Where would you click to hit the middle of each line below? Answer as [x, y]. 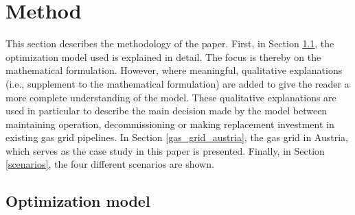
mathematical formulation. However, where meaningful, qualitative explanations [174, 70]
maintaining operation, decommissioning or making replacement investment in [170, 124]
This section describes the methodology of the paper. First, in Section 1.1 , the [170, 43]
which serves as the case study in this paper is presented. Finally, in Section [165, 150]
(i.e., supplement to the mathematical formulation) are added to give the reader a [177, 83]
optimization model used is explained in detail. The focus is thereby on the [163, 56]
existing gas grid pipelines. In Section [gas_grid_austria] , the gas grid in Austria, [177, 137]
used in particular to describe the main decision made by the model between [167, 111]
